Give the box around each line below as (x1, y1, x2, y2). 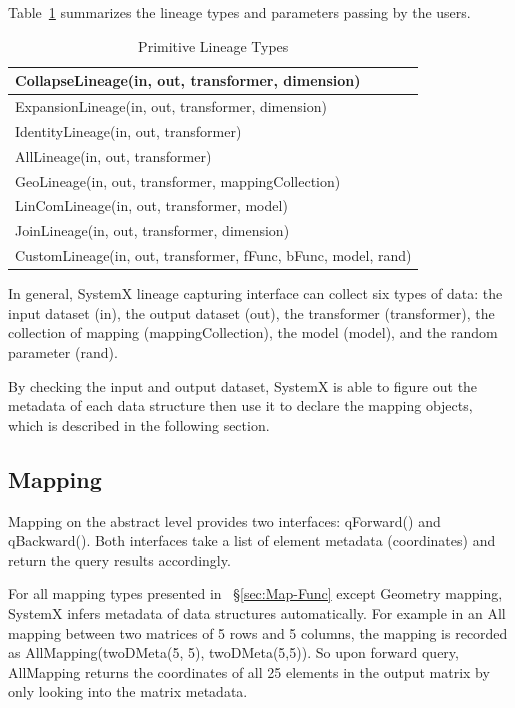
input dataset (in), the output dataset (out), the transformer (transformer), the (8, 302, 495, 323)
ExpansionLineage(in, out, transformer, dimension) (15, 96, 327, 117)
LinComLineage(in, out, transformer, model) (15, 195, 288, 216)
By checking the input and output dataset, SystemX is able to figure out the (8, 375, 478, 396)
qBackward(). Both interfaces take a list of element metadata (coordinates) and (8, 530, 496, 551)
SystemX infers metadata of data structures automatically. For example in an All (8, 602, 506, 623)
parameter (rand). (8, 341, 118, 362)
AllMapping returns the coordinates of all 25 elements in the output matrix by (8, 661, 490, 682)
